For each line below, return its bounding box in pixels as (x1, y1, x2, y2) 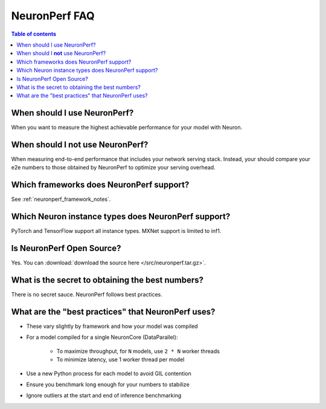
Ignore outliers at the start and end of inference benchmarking (26, 392, 182, 399)
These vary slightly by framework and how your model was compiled (26, 322, 199, 330)
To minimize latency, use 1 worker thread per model (56, 356, 185, 363)
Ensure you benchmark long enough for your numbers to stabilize (26, 381, 190, 388)
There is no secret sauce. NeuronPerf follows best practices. (11, 291, 162, 298)
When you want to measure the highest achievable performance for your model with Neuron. (11, 124, 243, 131)
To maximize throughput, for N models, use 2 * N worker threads (56, 347, 220, 355)
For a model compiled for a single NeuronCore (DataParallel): (26, 333, 178, 341)
